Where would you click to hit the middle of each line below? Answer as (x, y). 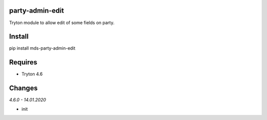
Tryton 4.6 (32, 74)
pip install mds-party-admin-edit (42, 48)
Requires (23, 62)
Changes (23, 88)
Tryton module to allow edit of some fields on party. (62, 23)
